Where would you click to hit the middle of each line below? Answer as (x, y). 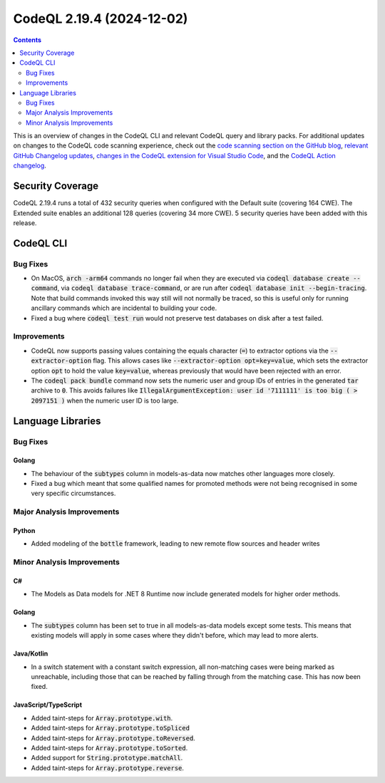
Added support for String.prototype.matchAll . (107, 758)
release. (25, 223)
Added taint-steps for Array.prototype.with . (102, 718)
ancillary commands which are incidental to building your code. (124, 308)
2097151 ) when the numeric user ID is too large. (105, 400)
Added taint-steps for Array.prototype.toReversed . (113, 738)
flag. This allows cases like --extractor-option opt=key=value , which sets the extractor (231, 361)
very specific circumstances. (73, 493)
